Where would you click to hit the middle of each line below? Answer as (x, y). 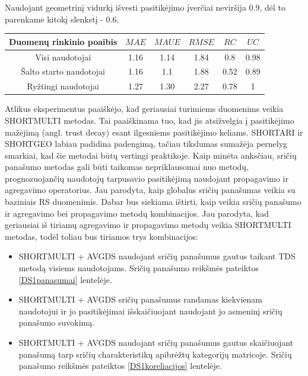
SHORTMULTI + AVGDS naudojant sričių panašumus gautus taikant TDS (157, 256)
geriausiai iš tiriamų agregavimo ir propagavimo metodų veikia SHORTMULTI (148, 225)
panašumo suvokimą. (57, 322)
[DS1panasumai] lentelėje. (65, 279)
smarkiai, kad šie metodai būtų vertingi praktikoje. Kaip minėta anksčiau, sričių (151, 155)
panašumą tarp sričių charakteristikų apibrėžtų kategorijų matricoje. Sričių (155, 354)
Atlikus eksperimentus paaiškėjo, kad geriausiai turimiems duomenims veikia (144, 109)
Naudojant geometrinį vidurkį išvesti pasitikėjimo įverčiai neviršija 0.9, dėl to (145, 7)
